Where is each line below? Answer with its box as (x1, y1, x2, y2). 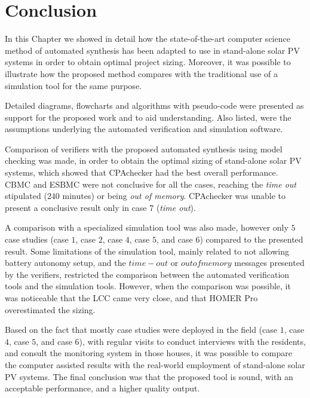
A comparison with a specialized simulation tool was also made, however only (5, 221, 288, 234)
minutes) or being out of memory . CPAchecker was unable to (62, 189, 286, 202)
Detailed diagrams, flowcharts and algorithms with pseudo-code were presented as (5, 99, 304, 112)
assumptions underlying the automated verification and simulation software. (5, 123, 283, 135)
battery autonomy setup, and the (5, 256, 126, 269)
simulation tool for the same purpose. (5, 79, 142, 91)
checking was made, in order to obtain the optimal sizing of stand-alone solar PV (5, 154, 302, 167)
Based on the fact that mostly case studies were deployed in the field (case (5, 323, 278, 336)
